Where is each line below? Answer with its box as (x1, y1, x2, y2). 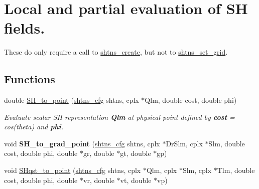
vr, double (83, 174, 114, 185)
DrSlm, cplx (166, 138, 203, 148)
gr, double (83, 148, 114, 158)
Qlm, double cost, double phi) (145, 95, 237, 105)
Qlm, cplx (146, 165, 177, 175)
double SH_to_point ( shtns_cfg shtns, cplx (4, 95, 139, 105)
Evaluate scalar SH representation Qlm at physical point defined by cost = (4, 111, 235, 122)
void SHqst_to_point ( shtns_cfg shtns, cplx (4, 165, 141, 175)
